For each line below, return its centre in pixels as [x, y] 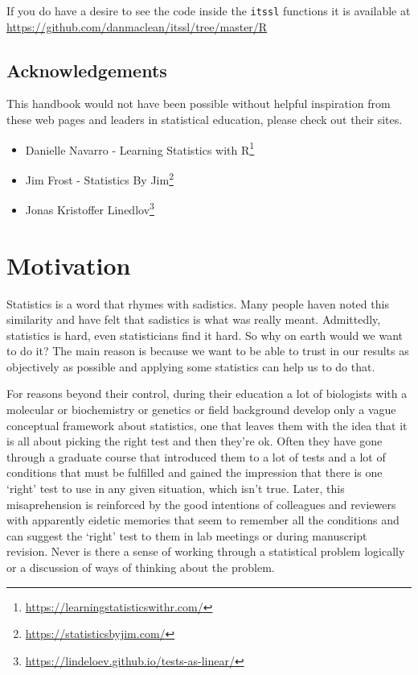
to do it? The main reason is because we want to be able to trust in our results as [208, 351]
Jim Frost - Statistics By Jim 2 [99, 178]
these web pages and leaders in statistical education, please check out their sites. [205, 120]
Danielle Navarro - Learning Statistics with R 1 [140, 148]
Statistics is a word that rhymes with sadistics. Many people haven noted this [198, 303]
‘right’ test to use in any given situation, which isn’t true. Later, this [176, 489]
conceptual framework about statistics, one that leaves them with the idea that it [207, 425]
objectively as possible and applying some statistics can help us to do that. [191, 366]
